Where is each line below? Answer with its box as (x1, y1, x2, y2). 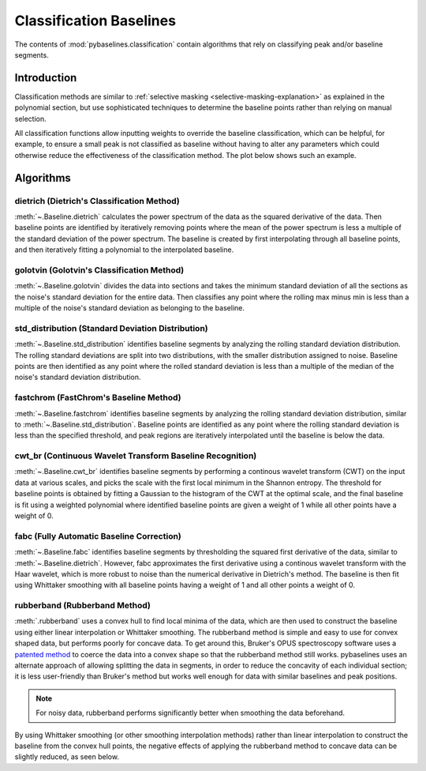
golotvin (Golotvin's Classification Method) (14, 265, 185, 276)
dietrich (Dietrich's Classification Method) (14, 195, 181, 206)
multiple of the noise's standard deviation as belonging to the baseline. (14, 303, 245, 313)
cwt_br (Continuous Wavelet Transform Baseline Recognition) (14, 450, 257, 461)
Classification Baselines (14, 12, 177, 29)
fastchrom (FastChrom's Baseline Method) (14, 392, 181, 403)
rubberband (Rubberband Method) (14, 600, 151, 611)
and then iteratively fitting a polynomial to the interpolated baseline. (14, 245, 234, 254)
